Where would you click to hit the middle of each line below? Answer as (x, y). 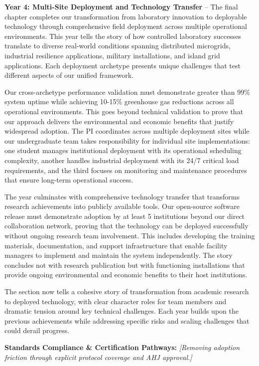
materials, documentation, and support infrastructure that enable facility (116, 245)
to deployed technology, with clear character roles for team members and (116, 301)
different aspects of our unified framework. (69, 75)
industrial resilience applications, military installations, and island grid (112, 55)
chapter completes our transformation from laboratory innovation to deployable (126, 16)
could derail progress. (37, 330)
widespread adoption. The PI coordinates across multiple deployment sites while (127, 131)
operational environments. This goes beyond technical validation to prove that (124, 111)
